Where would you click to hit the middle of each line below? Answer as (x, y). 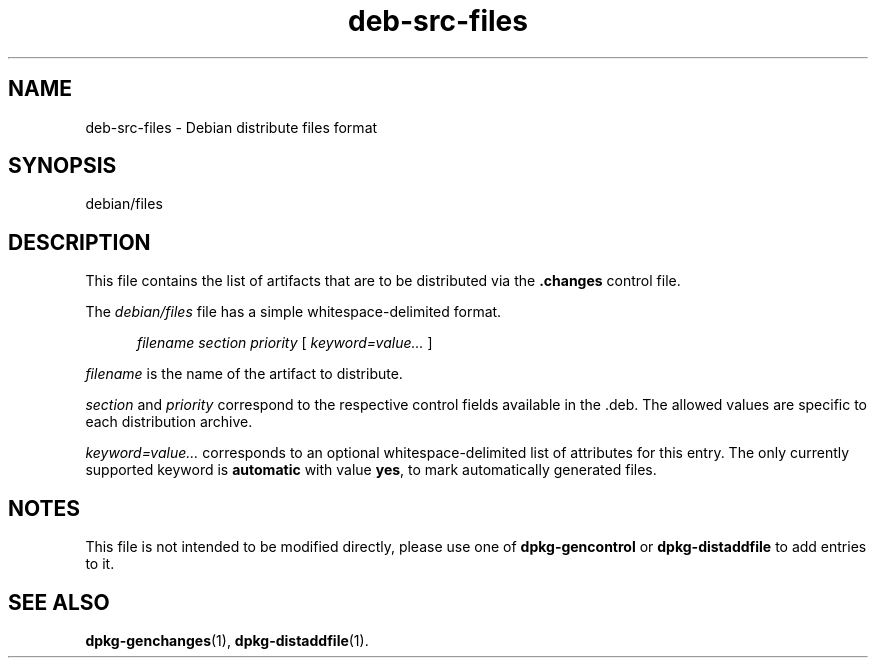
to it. (100, 564)
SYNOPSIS (62, 166)
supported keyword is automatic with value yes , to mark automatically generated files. (371, 470)
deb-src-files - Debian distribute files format (231, 127)
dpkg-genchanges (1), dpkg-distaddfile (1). (227, 640)
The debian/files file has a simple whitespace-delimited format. (293, 312)
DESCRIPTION (79, 242)
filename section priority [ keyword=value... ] (285, 343)
